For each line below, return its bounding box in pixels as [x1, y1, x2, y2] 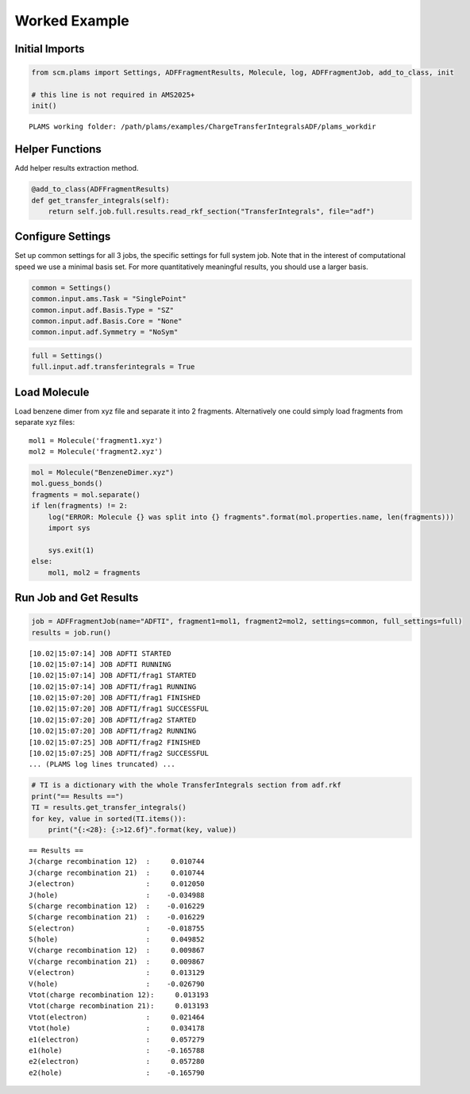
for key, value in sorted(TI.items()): [31, 814, 187, 823]
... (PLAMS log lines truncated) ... [29, 760, 176, 769]
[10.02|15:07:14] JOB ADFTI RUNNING [29, 660, 171, 668]
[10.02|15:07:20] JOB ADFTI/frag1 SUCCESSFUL [29, 704, 210, 714]
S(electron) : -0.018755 [29, 923, 206, 933]
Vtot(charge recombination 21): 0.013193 [29, 1001, 210, 1011]
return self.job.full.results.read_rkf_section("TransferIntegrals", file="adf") [48, 206, 375, 216]
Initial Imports [14, 42, 85, 56]
